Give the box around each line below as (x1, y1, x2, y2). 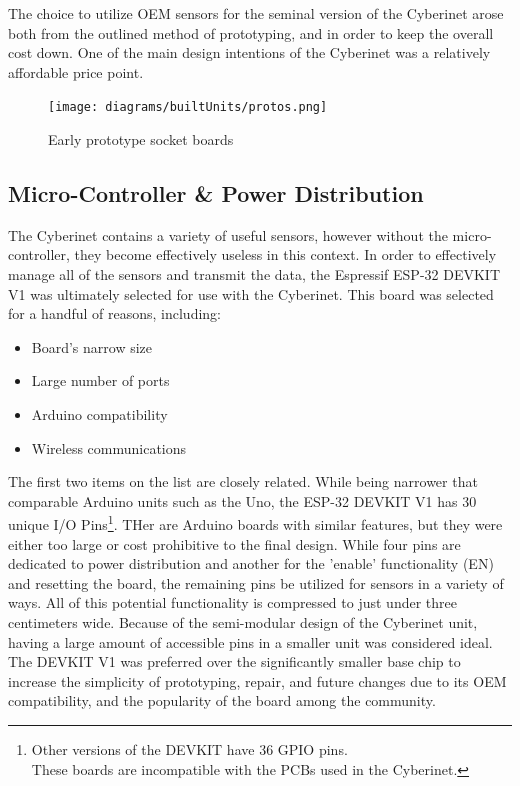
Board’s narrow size (31, 336, 153, 357)
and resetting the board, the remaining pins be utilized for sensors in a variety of (8, 572, 504, 593)
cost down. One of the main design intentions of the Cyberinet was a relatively (8, 42, 491, 63)
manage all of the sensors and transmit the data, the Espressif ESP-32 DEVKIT (8, 264, 501, 285)
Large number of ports (31, 370, 170, 391)
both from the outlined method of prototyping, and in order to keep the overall (8, 22, 494, 43)
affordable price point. (8, 61, 144, 82)
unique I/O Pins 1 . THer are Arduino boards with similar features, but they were (8, 511, 503, 535)
